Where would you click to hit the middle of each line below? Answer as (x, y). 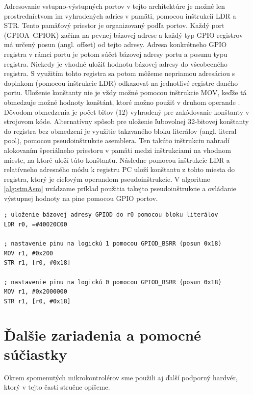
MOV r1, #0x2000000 (36, 292)
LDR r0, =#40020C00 (36, 225)
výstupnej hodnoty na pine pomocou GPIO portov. (81, 198)
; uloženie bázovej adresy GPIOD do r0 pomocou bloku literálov (111, 215)
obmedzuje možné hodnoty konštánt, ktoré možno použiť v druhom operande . (122, 102)
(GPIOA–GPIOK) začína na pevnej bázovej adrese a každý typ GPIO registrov (124, 35)
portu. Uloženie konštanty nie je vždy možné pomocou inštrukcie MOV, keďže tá (125, 92)
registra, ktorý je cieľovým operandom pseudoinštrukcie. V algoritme (107, 179)
